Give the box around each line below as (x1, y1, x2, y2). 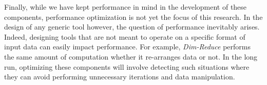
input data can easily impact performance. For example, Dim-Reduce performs (4, 41, 251, 52)
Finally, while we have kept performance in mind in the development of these (4, 2, 247, 12)
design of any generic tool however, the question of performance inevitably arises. (4, 21, 260, 32)
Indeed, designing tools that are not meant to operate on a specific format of (4, 31, 245, 42)
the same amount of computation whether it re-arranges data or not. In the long (4, 51, 258, 62)
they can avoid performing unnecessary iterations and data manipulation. (4, 71, 235, 82)
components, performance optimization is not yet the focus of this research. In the (4, 11, 263, 22)
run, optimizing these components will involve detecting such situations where (4, 61, 250, 72)
